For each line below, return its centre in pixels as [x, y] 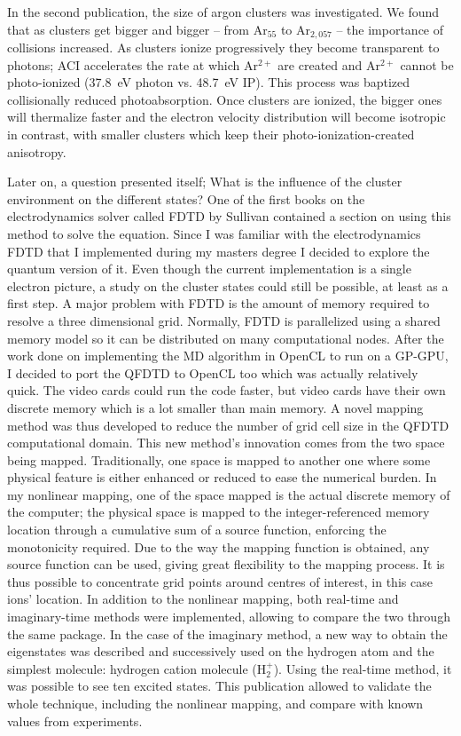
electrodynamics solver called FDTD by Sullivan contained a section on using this [229, 216]
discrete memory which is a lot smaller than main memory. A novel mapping [215, 407]
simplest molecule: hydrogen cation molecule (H [137, 668]
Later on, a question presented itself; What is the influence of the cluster [205, 182]
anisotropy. [37, 151]
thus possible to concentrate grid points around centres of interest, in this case [220, 581]
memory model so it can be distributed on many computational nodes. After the [226, 338]
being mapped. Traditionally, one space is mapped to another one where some [219, 459]
